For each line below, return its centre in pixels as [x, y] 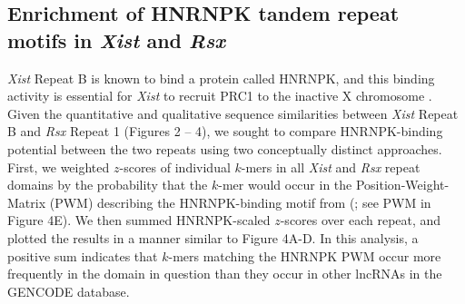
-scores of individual [175, 167]
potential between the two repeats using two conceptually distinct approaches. [225, 148]
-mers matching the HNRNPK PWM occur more [305, 255]
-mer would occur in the [285, 185]
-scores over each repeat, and [361, 220]
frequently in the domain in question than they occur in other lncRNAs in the [225, 274]
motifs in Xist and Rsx [117, 39]
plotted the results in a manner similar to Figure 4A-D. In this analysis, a [213, 237]
